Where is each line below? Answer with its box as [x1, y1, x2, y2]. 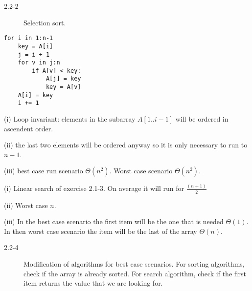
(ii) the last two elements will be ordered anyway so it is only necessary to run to [4, 140, 248, 150]
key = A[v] [46, 83, 81, 91]
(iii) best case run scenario [4, 166, 83, 176]
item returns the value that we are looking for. [23, 278, 163, 288]
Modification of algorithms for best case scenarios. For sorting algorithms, [23, 258, 245, 269]
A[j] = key [46, 75, 81, 83]
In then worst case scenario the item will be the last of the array [4, 226, 197, 236]
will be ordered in [175, 114, 229, 124]
